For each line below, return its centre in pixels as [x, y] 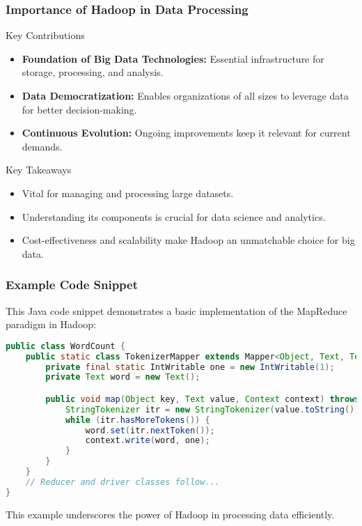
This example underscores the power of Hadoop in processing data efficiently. [170, 514]
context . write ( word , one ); [148, 441]
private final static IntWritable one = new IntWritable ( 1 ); [190, 367]
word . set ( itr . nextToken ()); [150, 430]
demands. [42, 146]
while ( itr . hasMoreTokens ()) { [137, 420]
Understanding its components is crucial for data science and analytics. [174, 216]
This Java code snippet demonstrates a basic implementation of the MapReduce [176, 310]
